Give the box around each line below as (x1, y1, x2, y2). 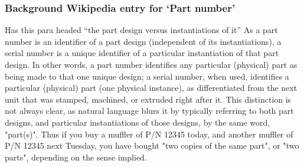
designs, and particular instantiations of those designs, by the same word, (5, 116, 270, 128)
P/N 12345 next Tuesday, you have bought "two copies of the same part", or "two (5, 139, 299, 152)
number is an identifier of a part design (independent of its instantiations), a (5, 35, 282, 47)
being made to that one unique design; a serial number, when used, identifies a (5, 70, 289, 82)
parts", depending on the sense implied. (5, 150, 147, 163)
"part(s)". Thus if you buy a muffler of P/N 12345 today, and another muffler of (5, 127, 293, 140)
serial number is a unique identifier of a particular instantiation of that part (5, 47, 279, 59)
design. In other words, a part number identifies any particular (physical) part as (5, 58, 298, 70)
